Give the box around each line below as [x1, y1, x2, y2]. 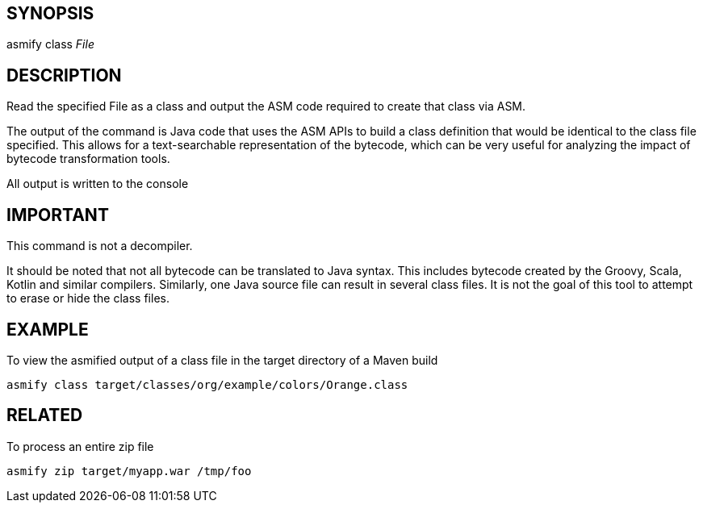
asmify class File [6, 37, 94, 52]
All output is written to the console [6, 177, 189, 191]
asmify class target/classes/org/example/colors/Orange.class [6, 378, 408, 391]
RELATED [6, 405, 83, 426]
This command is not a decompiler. [6, 239, 193, 253]
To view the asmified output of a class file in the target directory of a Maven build [6, 353, 438, 367]
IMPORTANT [6, 204, 109, 225]
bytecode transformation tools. [6, 152, 170, 166]
